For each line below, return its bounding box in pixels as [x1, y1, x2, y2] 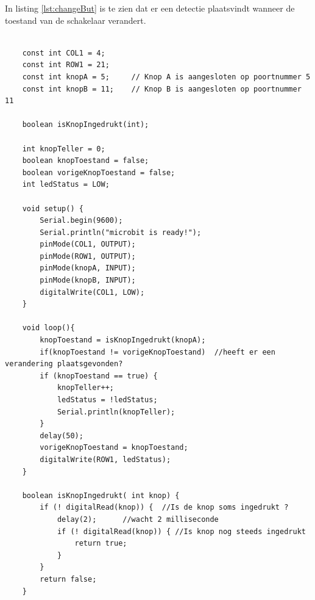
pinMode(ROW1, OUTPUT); [40, 251, 136, 261]
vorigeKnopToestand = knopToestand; [40, 443, 188, 452]
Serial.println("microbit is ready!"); [40, 228, 202, 237]
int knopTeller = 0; [22, 144, 105, 153]
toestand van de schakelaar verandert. [5, 13, 146, 26]
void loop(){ [22, 323, 75, 333]
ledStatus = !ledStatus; [57, 396, 158, 404]
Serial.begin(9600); [40, 216, 123, 225]
